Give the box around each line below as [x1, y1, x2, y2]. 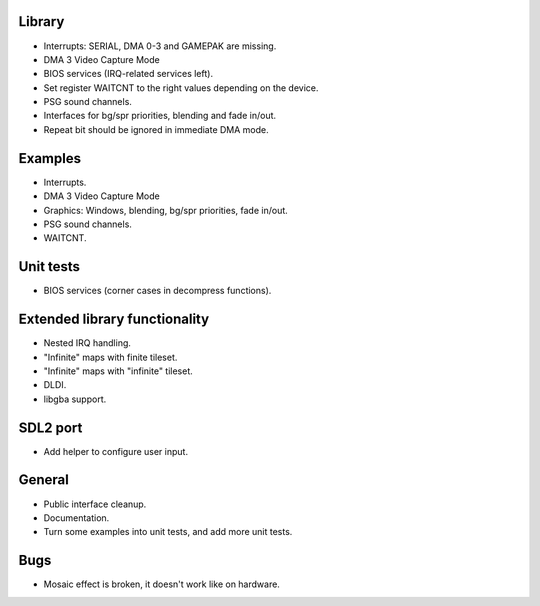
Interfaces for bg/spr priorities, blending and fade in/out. [43, 110, 277, 122]
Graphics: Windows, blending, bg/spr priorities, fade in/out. [43, 204, 289, 216]
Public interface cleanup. [43, 498, 147, 510]
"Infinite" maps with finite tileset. [43, 351, 178, 363]
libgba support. [43, 393, 107, 405]
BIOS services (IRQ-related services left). [43, 68, 214, 80]
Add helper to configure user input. [43, 445, 189, 457]
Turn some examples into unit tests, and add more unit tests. [43, 526, 293, 538]
